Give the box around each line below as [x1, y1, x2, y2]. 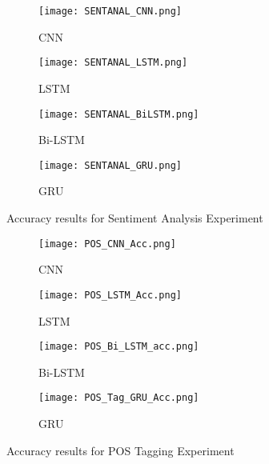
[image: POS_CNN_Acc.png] [38, 238, 176, 250]
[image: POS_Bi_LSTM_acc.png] [38, 341, 199, 353]
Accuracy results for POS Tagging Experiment [6, 442, 235, 458]
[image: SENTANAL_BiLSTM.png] [38, 108, 199, 120]
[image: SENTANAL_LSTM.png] [38, 57, 188, 69]
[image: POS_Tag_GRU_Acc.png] [38, 392, 199, 404]
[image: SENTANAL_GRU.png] [38, 159, 182, 171]
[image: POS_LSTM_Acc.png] [38, 289, 182, 301]
